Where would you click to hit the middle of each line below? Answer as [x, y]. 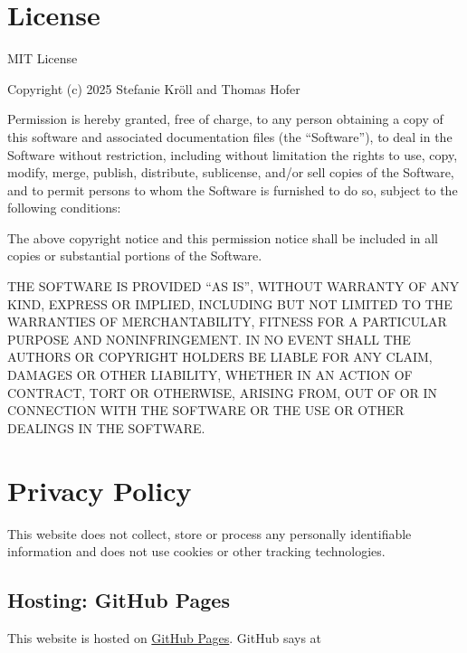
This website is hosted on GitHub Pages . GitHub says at [165, 637]
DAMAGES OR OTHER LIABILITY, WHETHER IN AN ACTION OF [210, 375]
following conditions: [64, 208]
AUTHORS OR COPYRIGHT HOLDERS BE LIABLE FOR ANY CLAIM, [220, 357]
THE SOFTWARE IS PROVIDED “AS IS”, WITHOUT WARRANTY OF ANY [233, 286]
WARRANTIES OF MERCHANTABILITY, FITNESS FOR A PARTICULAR [227, 322]
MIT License [43, 58]
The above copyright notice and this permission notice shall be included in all [223, 237]
